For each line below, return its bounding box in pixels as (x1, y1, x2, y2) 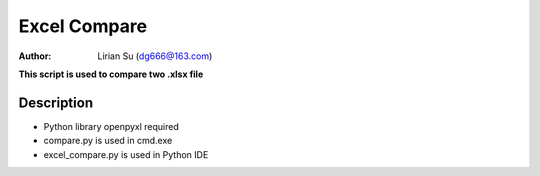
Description (18, 94, 94, 111)
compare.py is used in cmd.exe (43, 135, 173, 147)
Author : (18, 50, 52, 62)
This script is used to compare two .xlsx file (18, 68, 204, 80)
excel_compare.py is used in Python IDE (43, 148, 209, 160)
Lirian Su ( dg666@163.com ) (97, 50, 213, 62)
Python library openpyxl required (43, 120, 180, 132)
